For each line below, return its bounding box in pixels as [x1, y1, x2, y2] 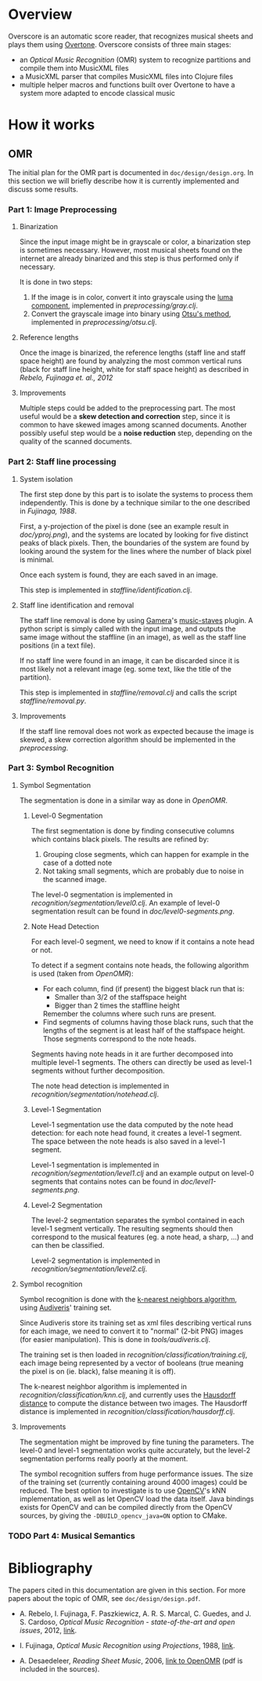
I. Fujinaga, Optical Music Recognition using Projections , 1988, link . [19, 1640, 235, 1650]
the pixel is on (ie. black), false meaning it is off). [19, 1366, 176, 1376]
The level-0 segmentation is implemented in [31, 889, 174, 899]
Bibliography [8, 1559, 93, 1577]
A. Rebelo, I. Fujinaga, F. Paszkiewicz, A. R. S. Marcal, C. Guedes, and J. [19, 1609, 252, 1618]
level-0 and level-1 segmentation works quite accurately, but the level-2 [19, 1446, 251, 1455]
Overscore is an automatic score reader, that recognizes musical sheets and [8, 31, 253, 41]
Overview [8, 5, 73, 24]
